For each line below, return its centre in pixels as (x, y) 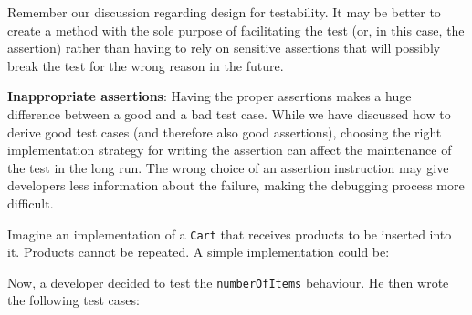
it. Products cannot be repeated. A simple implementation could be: (199, 252)
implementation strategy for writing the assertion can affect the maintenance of (230, 150)
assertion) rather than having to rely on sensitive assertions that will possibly (224, 48)
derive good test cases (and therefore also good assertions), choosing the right (225, 132)
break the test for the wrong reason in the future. (146, 65)
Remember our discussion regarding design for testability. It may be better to (224, 12)
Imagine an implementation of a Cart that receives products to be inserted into (230, 234)
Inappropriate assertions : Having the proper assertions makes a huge (210, 96)
